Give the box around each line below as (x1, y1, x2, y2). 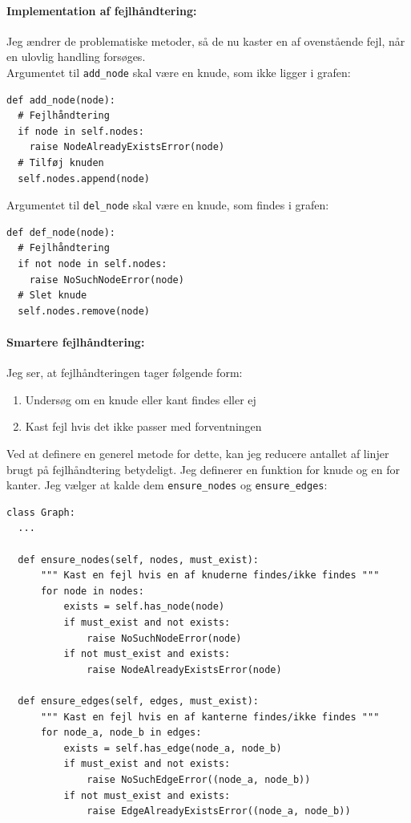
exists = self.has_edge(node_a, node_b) (63, 742, 282, 754)
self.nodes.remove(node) (18, 305, 150, 317)
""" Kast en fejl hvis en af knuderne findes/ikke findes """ (40, 570, 380, 582)
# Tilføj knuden (18, 157, 104, 169)
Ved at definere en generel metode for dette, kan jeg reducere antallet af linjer (6, 445, 389, 461)
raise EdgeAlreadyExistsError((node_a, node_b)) (87, 805, 351, 817)
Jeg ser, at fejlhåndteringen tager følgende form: (6, 364, 243, 381)
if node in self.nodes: (18, 125, 144, 137)
